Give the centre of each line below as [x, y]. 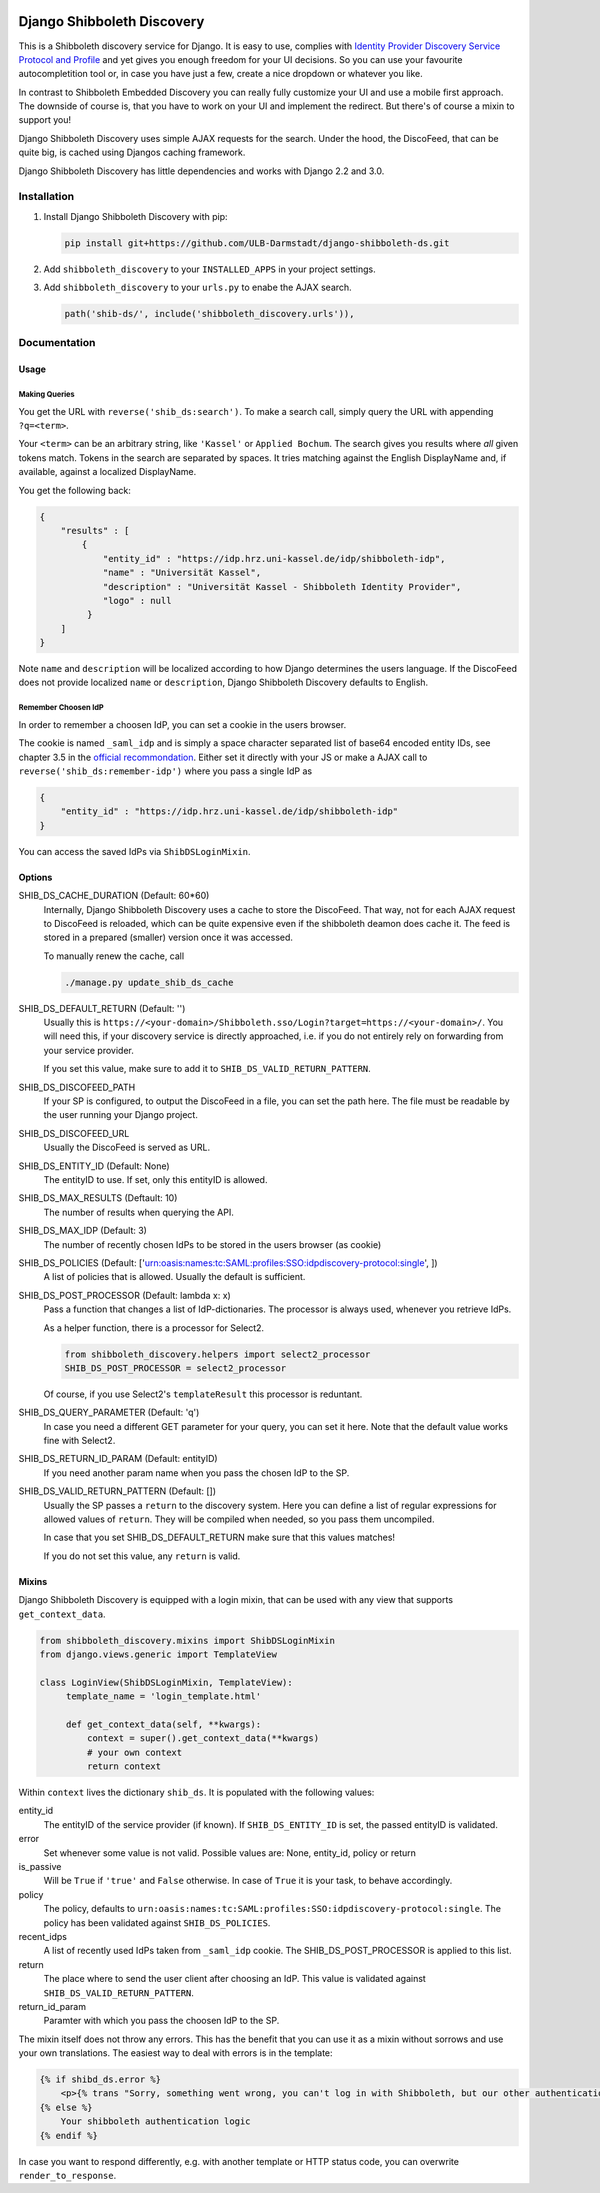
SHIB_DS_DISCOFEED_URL [74, 1133]
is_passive [40, 1866]
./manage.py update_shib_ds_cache [149, 982]
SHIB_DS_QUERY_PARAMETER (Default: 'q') [109, 1412]
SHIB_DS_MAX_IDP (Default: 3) [82, 1231]
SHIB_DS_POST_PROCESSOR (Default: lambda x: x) [125, 1295]
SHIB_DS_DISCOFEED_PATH [77, 1087]
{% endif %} [69, 2135]
